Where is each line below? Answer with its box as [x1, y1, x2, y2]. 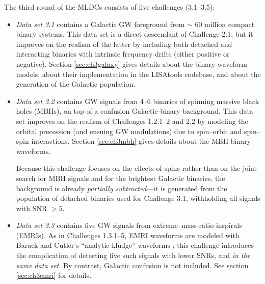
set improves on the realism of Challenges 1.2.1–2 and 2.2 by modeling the [16, 115, 248, 126]
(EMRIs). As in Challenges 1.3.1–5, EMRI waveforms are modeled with [16, 229, 240, 240]
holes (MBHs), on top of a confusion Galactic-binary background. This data [16, 106, 253, 116]
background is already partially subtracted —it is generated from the [16, 183, 227, 193]
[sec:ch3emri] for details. [16, 270, 92, 280]
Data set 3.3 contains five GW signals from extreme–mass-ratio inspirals [16, 220, 242, 230]
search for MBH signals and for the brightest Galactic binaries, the [16, 172, 225, 183]
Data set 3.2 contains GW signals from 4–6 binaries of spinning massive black [16, 95, 259, 106]
